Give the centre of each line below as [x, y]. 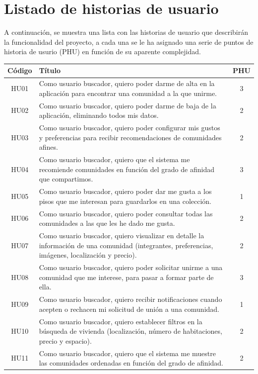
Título [50, 70]
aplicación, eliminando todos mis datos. [99, 115]
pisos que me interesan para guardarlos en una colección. [125, 201]
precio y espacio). [65, 340]
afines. [48, 147]
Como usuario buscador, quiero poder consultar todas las [126, 213]
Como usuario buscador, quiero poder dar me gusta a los [125, 191]
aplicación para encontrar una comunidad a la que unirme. [128, 93]
